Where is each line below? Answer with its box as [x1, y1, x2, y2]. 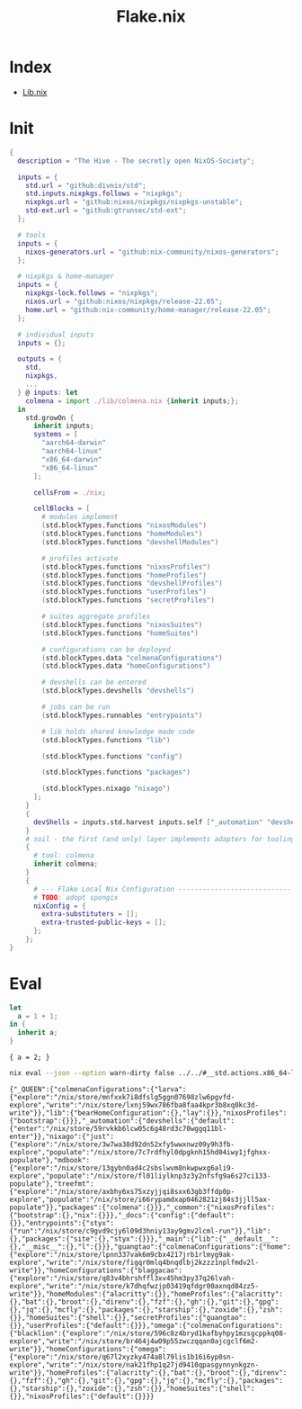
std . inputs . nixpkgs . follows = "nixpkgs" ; [25, 189, 182, 199]
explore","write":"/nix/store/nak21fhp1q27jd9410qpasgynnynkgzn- [9, 1360, 259, 1369]
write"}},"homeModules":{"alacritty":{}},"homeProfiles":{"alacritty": [9, 1289, 283, 1298]
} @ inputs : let [17, 388, 78, 397]
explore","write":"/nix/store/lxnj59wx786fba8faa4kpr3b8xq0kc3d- [9, 1100, 259, 1109]
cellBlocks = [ [32, 504, 91, 514]
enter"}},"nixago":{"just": [9, 1132, 115, 1141]
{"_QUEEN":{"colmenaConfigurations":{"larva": [9, 1084, 187, 1094]
